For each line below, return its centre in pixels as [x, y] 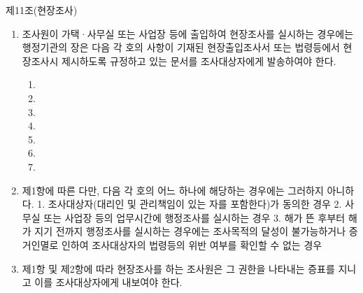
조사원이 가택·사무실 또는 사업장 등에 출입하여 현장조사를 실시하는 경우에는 [188, 33]
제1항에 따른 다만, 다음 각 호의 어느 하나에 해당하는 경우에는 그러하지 [173, 190]
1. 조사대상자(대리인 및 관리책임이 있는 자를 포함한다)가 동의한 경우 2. [190, 204]
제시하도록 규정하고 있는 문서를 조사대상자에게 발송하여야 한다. [199, 60]
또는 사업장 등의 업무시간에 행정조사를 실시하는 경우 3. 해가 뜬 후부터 [194, 217]
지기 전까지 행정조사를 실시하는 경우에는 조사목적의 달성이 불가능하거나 [190, 231]
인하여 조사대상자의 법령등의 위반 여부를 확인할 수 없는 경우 [192, 244]
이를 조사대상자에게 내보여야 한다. [108, 282]
